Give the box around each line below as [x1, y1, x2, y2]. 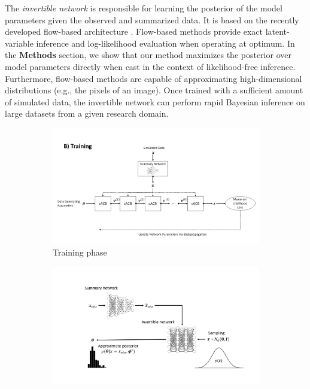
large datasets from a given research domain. [5, 107, 169, 120]
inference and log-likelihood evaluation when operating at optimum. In [36, 37, 295, 49]
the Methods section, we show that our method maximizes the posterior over [5, 48, 291, 61]
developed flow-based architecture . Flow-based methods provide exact [5, 25, 263, 38]
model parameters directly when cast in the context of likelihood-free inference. [5, 60, 296, 72]
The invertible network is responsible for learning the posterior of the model [5, 2, 282, 14]
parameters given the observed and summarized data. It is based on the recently [5, 13, 299, 26]
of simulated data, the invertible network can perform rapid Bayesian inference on [5, 95, 305, 108]
